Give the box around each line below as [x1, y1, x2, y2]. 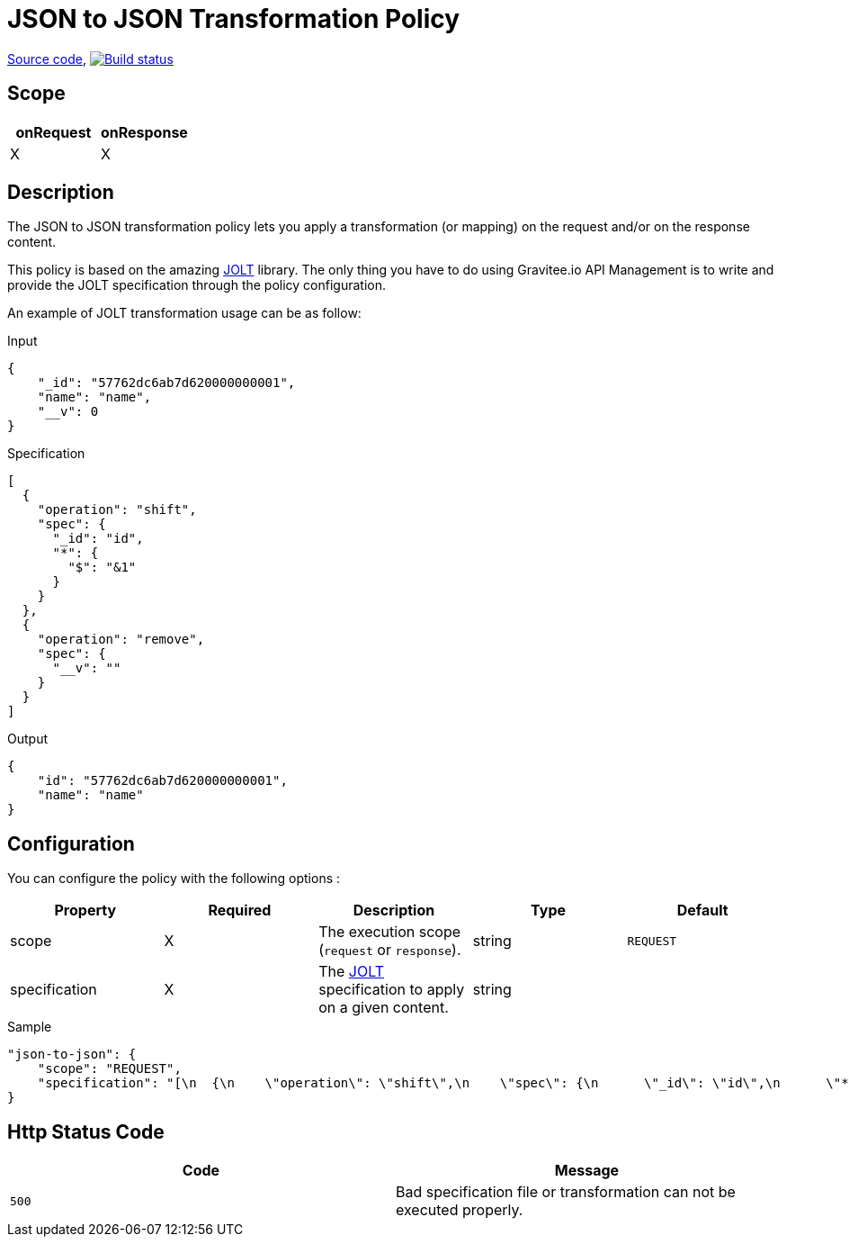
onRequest [15, 122, 92, 141]
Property [54, 901, 117, 920]
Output [7, 731, 48, 747]
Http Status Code [7, 1120, 165, 1143]
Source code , [7, 50, 86, 67]
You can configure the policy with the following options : [7, 870, 341, 887]
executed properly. [396, 1201, 523, 1220]
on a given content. [318, 998, 449, 1017]
